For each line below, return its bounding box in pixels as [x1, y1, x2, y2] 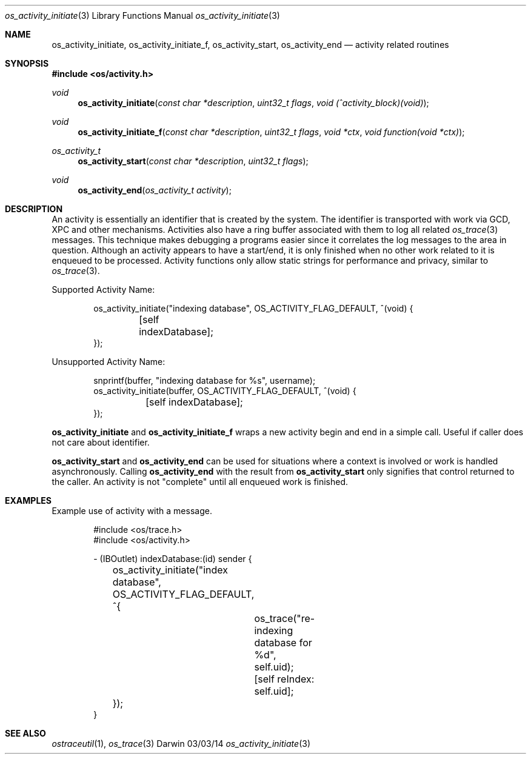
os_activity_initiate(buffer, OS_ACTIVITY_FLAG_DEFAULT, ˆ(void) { [93, 386, 356, 396]
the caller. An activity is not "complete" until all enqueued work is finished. [52, 476, 349, 487]
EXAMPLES [5, 495, 52, 506]
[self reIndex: [254, 673, 315, 685]
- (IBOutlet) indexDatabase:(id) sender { [93, 553, 252, 564]
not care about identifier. [52, 437, 150, 447]
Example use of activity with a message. [52, 506, 212, 516]
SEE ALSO [5, 728, 46, 738]
